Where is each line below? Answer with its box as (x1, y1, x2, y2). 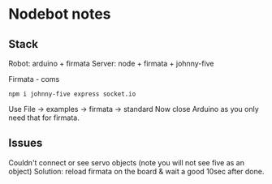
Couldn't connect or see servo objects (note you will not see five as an (8, 157, 245, 167)
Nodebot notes (8, 5, 111, 24)
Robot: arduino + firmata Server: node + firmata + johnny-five (8, 58, 214, 68)
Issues (8, 136, 43, 150)
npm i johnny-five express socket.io (8, 90, 136, 98)
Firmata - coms (8, 75, 60, 83)
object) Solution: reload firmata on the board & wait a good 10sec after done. (8, 166, 265, 176)
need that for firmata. (8, 113, 80, 122)
